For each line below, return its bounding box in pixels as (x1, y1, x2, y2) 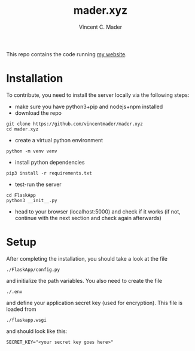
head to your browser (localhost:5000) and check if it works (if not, (14, 207, 181, 215)
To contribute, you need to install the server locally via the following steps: (6, 91, 190, 99)
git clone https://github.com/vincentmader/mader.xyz (6, 121, 144, 127)
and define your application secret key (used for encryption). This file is (6, 299, 183, 306)
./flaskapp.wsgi (6, 317, 47, 323)
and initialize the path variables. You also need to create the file (6, 277, 163, 284)
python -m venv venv (6, 148, 58, 154)
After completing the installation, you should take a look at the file (6, 255, 167, 262)
